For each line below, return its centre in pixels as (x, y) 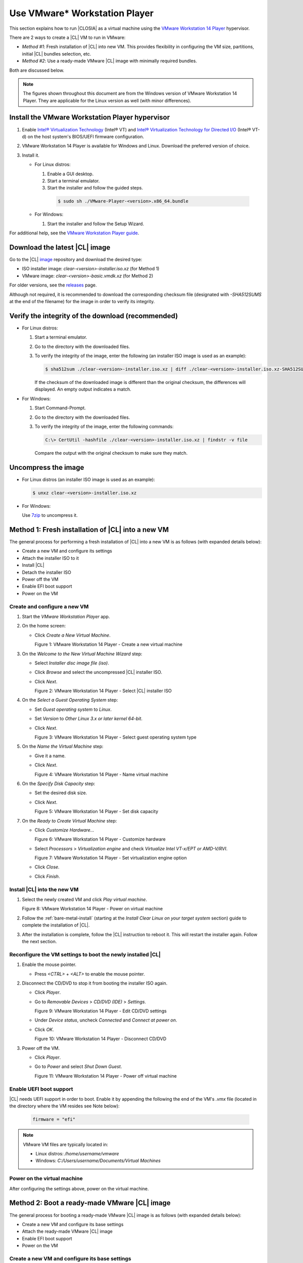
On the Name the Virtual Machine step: (63, 746)
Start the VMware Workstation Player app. (66, 616)
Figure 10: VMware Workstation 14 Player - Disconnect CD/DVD (100, 1039)
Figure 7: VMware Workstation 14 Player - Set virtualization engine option (111, 858)
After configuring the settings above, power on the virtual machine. (79, 1188)
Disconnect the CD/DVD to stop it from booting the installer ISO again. (95, 983)
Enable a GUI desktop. (70, 174)
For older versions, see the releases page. (53, 285)
